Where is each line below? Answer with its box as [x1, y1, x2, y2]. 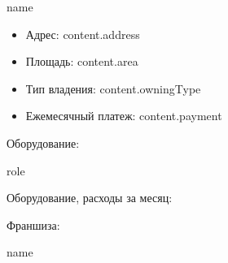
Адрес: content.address [25, 25, 140, 42]
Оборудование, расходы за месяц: [7, 189, 173, 206]
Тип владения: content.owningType [25, 80, 201, 97]
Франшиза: [7, 216, 60, 233]
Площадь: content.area [25, 53, 138, 70]
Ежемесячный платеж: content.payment [25, 107, 222, 124]
